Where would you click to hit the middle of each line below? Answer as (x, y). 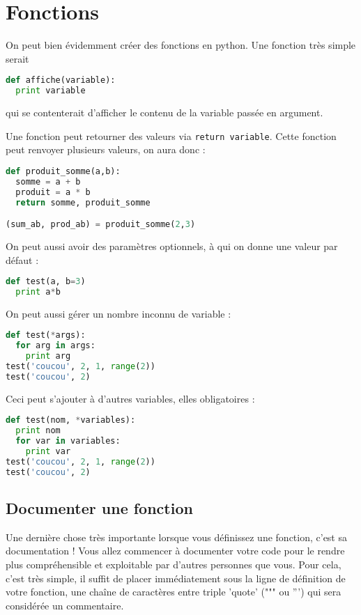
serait (17, 58)
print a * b (38, 292)
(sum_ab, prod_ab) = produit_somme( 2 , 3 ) (101, 225)
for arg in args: (55, 346)
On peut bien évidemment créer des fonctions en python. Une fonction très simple (181, 45)
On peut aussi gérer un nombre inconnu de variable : (118, 313)
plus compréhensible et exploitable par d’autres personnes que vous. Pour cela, (174, 565)
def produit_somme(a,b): (63, 171)
